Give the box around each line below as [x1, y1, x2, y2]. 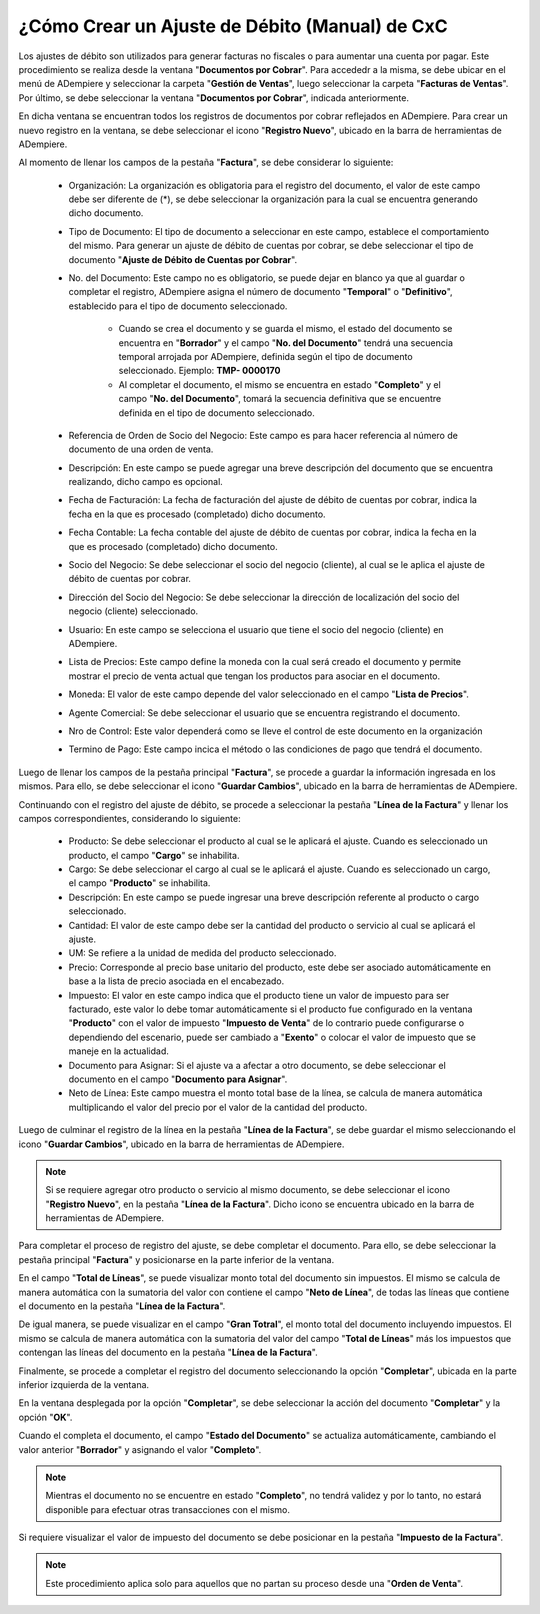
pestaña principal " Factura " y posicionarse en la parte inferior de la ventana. [18, 1253, 335, 1265]
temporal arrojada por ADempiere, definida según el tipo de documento [118, 350, 414, 362]
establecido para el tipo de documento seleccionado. [68, 300, 288, 312]
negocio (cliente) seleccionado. [68, 605, 199, 617]
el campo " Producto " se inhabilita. [68, 877, 211, 889]
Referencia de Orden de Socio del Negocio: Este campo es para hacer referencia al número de [68, 429, 459, 441]
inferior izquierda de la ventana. [18, 1378, 150, 1390]
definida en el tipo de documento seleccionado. [118, 406, 315, 419]
